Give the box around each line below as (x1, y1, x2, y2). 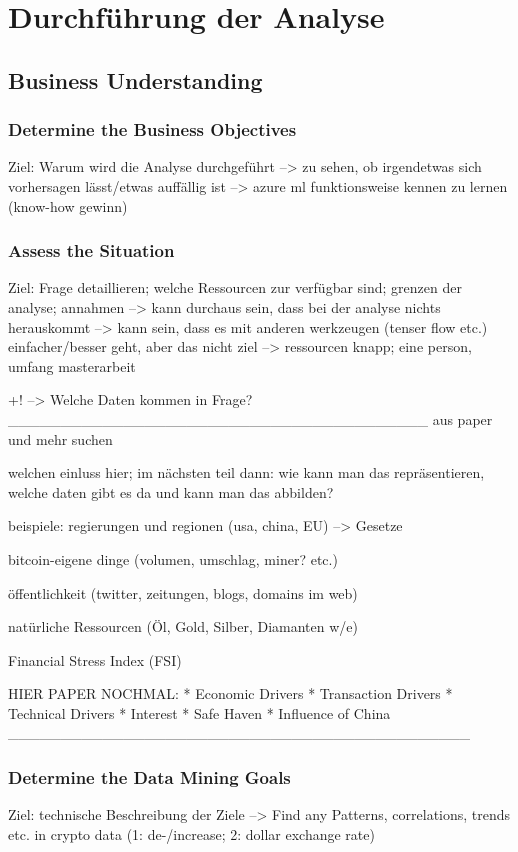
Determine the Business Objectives (8, 117, 297, 142)
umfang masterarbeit (8, 355, 136, 376)
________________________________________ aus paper (8, 408, 493, 429)
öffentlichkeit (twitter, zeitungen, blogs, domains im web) (8, 582, 358, 603)
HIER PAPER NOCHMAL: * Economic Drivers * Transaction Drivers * (8, 683, 453, 704)
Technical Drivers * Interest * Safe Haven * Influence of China (8, 702, 391, 723)
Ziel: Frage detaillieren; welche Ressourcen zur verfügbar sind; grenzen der (8, 277, 462, 298)
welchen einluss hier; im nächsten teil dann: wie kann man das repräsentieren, (8, 462, 485, 483)
